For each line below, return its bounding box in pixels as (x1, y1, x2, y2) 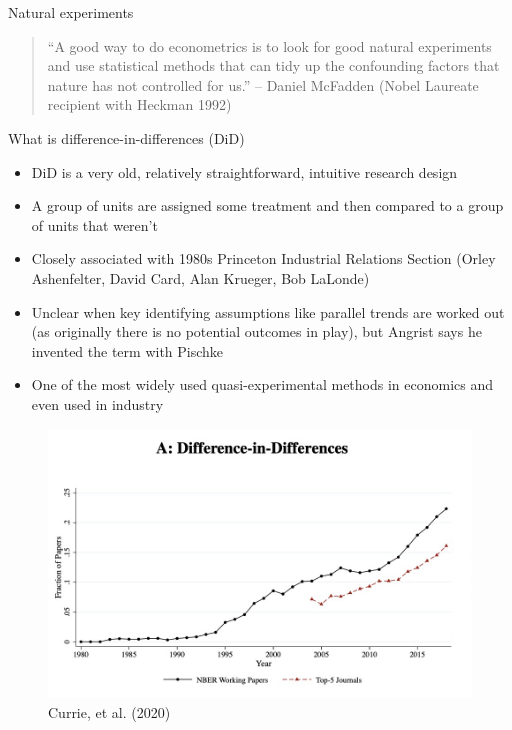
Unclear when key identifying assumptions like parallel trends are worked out (31, 301, 505, 322)
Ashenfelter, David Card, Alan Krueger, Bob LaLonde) (31, 267, 370, 288)
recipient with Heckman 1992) (47, 94, 232, 115)
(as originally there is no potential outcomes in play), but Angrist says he (31, 321, 482, 342)
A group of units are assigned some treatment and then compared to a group (31, 195, 504, 216)
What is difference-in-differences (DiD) (8, 127, 245, 148)
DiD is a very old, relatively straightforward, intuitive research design (31, 161, 458, 182)
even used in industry (31, 393, 164, 414)
